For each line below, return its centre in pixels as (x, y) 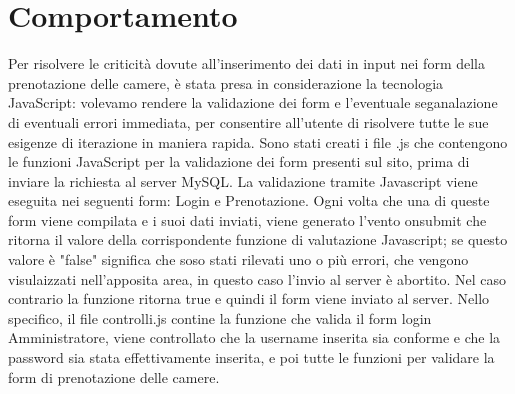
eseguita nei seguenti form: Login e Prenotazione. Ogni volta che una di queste (249, 200)
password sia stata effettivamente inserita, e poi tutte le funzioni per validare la (251, 357)
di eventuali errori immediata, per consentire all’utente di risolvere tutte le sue (248, 121)
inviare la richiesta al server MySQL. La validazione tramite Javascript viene (243, 180)
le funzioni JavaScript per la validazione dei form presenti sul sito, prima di (239, 161)
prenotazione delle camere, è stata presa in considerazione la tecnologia (226, 82)
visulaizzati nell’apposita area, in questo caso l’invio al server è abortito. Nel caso (257, 278)
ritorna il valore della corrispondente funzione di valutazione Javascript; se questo (258, 239)
